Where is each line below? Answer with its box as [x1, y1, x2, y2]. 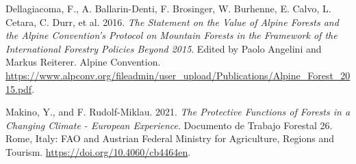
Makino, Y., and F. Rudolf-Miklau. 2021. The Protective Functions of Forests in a [5, 105, 351, 119]
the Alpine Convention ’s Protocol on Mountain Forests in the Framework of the [5, 28, 338, 42]
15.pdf [5, 81, 32, 96]
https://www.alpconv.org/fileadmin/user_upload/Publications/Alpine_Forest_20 [5, 68, 351, 82]
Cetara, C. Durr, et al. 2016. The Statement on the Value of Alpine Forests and [5, 14, 339, 29]
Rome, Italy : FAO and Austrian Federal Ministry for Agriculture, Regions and [5, 131, 335, 146]
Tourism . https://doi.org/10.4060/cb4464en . [5, 144, 191, 159]
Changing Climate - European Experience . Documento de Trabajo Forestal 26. [5, 118, 333, 132]
